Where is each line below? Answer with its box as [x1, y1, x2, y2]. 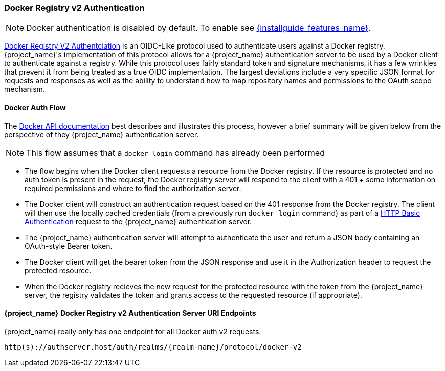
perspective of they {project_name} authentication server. [4, 130, 199, 139]
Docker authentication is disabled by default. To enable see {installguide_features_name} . [26, 22, 371, 33]
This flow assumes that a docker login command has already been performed [26, 147, 325, 158]
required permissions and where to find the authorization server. [25, 183, 241, 193]
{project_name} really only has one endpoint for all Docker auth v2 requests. [4, 327, 261, 336]
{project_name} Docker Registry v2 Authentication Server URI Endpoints [4, 309, 256, 318]
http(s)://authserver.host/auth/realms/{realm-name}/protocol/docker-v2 [4, 342, 302, 351]
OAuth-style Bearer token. [25, 241, 113, 250]
